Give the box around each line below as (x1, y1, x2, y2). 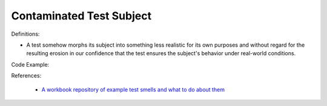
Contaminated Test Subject (11, 9, 151, 22)
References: (11, 72, 42, 79)
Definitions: (11, 30, 40, 38)
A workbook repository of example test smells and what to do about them (41, 85, 225, 93)
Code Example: (11, 61, 50, 68)
